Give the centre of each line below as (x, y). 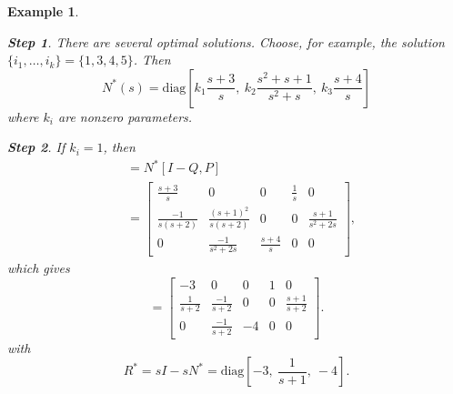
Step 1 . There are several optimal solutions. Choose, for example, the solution (226, 41)
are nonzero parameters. (126, 116)
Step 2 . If (36, 147)
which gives (39, 268)
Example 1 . (43, 11)
